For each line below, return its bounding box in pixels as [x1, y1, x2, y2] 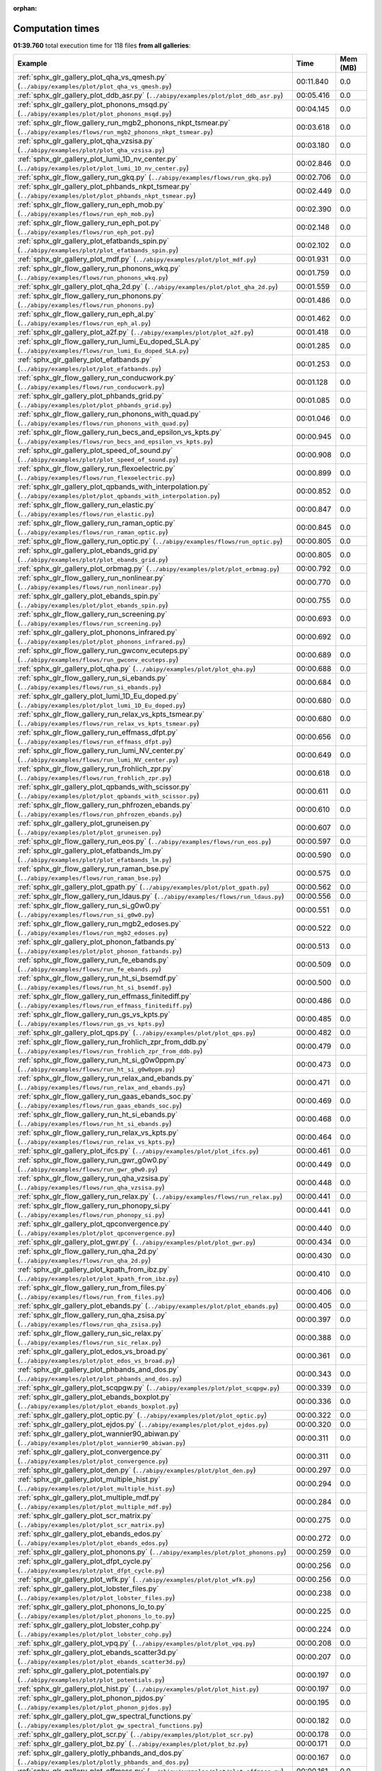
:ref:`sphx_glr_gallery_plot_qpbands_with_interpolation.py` [17, 482, 211, 492]
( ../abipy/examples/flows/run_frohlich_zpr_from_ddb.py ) [17, 1046, 203, 1056]
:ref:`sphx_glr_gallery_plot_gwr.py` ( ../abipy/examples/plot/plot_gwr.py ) [17, 1237, 256, 1247]
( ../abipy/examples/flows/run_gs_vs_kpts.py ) [17, 1019, 166, 1029]
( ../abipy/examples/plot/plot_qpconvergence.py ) [17, 1228, 175, 1238]
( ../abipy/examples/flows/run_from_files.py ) [17, 1291, 166, 1301]
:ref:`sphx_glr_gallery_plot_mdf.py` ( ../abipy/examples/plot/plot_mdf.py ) [17, 254, 257, 264]
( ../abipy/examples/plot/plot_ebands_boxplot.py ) [17, 1401, 179, 1411]
